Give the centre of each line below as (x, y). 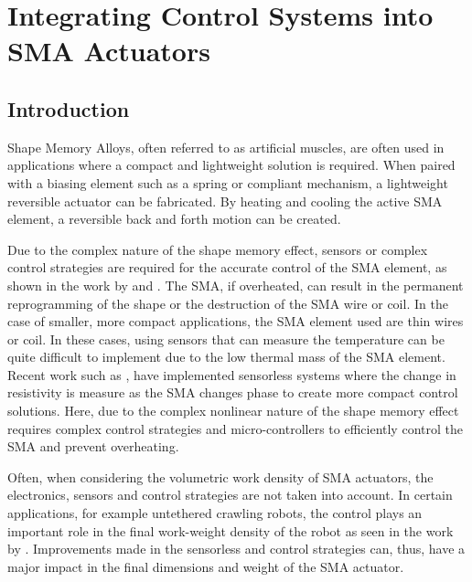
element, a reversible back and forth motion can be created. (174, 219)
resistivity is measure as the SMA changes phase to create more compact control (233, 392)
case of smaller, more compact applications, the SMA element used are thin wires (236, 321)
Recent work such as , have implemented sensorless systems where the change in (232, 374)
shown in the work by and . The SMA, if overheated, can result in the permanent (236, 285)
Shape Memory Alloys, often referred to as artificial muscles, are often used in (226, 147)
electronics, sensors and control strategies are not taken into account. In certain (230, 495)
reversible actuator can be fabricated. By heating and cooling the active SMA (225, 201)
